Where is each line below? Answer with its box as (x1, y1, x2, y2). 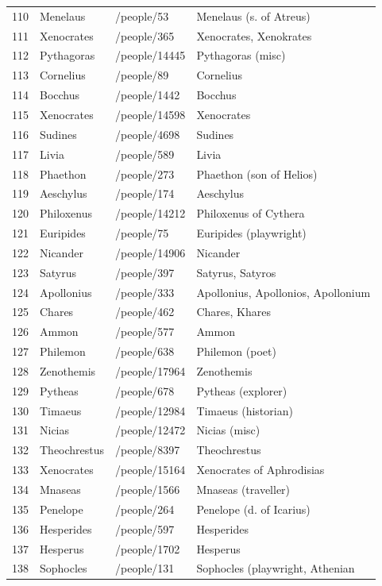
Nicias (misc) (196, 422, 260, 438)
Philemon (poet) (196, 343, 276, 360)
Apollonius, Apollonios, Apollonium (196, 283, 371, 300)
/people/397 (115, 264, 175, 280)
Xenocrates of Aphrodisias (196, 461, 325, 478)
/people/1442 (115, 87, 180, 103)
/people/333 (115, 283, 175, 300)
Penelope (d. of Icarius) (196, 500, 311, 517)
